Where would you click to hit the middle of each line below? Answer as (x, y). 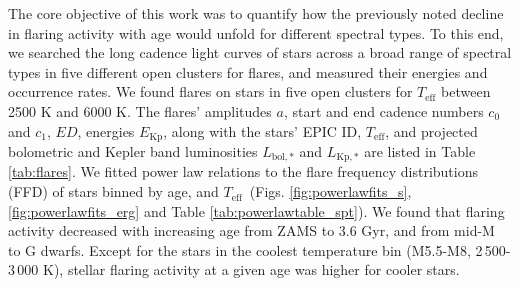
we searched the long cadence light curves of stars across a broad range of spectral (260, 52)
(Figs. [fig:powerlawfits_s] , (330, 191)
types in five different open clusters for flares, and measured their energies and (248, 71)
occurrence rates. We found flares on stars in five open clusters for (210, 91)
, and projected (431, 130)
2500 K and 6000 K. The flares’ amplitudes (140, 110)
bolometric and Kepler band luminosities (133, 151)
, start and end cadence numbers (383, 110)
